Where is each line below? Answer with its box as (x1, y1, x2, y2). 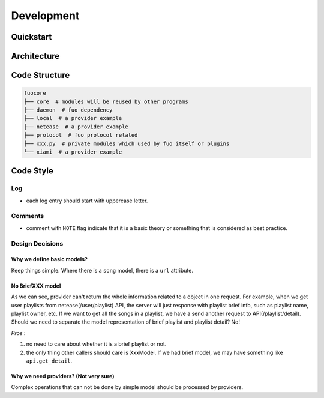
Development (11, 9, 80, 22)
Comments (11, 212, 44, 220)
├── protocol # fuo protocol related (23, 132, 138, 139)
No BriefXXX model (11, 282, 61, 289)
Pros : (11, 329, 26, 336)
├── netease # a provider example (23, 123, 128, 130)
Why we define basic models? (11, 256, 88, 263)
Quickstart (11, 32, 52, 42)
